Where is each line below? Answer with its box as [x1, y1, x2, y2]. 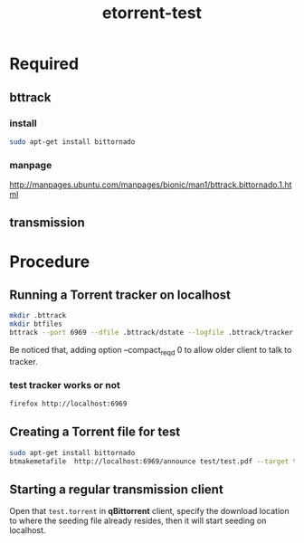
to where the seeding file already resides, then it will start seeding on [9, 515, 267, 527]
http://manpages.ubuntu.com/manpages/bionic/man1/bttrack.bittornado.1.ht [9, 179, 292, 190]
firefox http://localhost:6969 [9, 399, 128, 409]
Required [9, 53, 80, 74]
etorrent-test [102, 3, 202, 24]
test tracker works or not [9, 378, 120, 391]
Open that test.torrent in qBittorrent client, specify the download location [9, 506, 290, 517]
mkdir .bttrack [9, 311, 67, 320]
